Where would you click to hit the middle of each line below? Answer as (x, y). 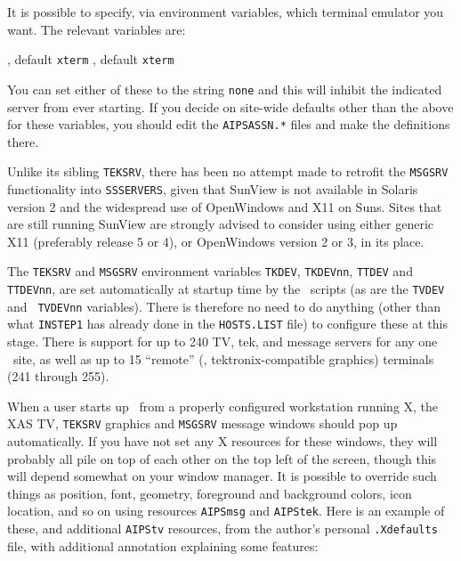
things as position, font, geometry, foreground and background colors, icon (210, 493)
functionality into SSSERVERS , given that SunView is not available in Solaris (213, 189)
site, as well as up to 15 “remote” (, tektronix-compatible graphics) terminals (223, 358)
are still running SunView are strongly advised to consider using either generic (221, 224)
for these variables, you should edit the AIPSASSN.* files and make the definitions (229, 124)
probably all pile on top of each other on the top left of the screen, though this (222, 458)
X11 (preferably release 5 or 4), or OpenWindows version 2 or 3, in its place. (216, 241)
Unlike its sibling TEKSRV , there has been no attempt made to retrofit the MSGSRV (228, 171)
